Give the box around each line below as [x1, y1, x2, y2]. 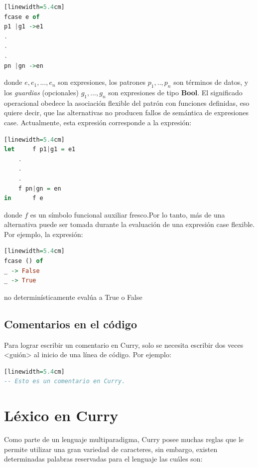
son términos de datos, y [173, 77, 249, 87]
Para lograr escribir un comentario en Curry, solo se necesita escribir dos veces [4, 339, 244, 350]
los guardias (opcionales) [4, 87, 79, 97]
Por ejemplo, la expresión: [4, 229, 83, 239]
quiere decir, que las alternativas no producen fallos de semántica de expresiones [4, 107, 249, 118]
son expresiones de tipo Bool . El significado [108, 87, 243, 97]
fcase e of [4, 13, 40, 20]
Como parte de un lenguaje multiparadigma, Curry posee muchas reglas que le [4, 434, 244, 445]
